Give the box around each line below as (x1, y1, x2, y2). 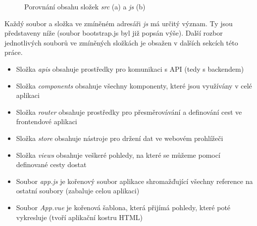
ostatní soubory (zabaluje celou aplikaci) (16, 185, 140, 196)
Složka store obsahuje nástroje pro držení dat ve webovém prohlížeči (16, 133, 223, 143)
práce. (4, 47, 23, 57)
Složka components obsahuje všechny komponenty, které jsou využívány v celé (16, 80, 252, 90)
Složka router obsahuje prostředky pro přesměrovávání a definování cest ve (16, 106, 242, 117)
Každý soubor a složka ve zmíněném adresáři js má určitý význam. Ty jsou (4, 18, 233, 28)
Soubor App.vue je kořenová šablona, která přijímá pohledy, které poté (16, 202, 231, 212)
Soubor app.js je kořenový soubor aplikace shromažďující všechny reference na (16, 176, 253, 186)
